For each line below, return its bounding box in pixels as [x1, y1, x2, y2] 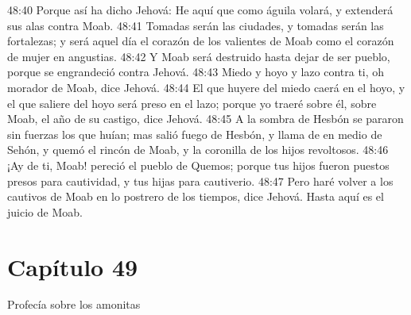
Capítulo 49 [7, 250, 138, 282]
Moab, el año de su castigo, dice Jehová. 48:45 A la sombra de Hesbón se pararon [7, 110, 404, 127]
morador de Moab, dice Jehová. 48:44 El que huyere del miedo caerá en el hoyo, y [7, 79, 405, 95]
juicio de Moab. [7, 203, 83, 220]
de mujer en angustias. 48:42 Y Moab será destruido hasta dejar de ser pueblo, [7, 48, 390, 64]
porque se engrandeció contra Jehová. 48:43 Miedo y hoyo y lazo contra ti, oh [7, 63, 385, 80]
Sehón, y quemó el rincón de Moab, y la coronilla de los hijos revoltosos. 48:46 [7, 141, 389, 158]
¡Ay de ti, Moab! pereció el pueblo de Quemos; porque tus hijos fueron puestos [7, 156, 390, 173]
